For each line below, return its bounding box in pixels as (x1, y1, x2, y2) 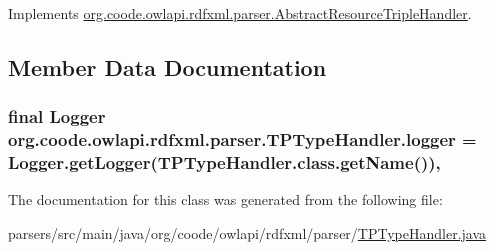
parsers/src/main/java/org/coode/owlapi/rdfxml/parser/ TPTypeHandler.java (8, 223, 487, 244)
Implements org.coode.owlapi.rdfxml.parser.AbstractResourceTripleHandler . (8, 3, 472, 23)
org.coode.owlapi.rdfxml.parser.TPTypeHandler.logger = (8, 127, 477, 152)
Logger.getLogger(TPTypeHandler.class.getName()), (8, 150, 441, 175)
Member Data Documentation (8, 51, 327, 82)
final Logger (8, 104, 106, 129)
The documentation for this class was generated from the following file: (8, 189, 443, 210)
